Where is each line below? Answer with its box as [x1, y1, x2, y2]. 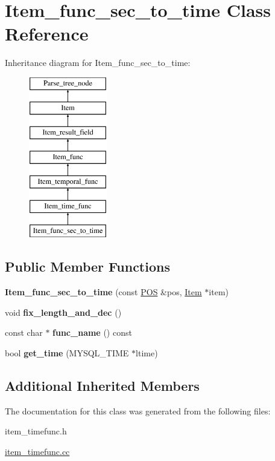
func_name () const [52, 326, 132, 339]
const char [5, 326, 43, 339]
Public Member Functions [5, 257, 170, 276]
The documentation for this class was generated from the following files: [5, 404, 271, 417]
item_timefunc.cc [5, 445, 70, 458]
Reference [5, 21, 89, 46]
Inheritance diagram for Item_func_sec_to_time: [5, 56, 191, 69]
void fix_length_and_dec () [5, 306, 122, 318]
